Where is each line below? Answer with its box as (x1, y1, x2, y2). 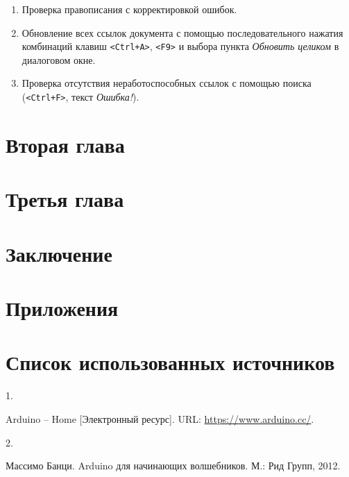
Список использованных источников (6, 348, 335, 376)
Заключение (6, 239, 112, 267)
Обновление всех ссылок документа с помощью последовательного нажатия (22, 25, 343, 40)
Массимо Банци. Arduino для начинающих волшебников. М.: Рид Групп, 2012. (6, 458, 341, 473)
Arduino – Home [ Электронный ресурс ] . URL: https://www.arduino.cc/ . (6, 411, 314, 426)
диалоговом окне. (22, 52, 96, 67)
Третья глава (6, 185, 124, 213)
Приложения (6, 294, 119, 321)
